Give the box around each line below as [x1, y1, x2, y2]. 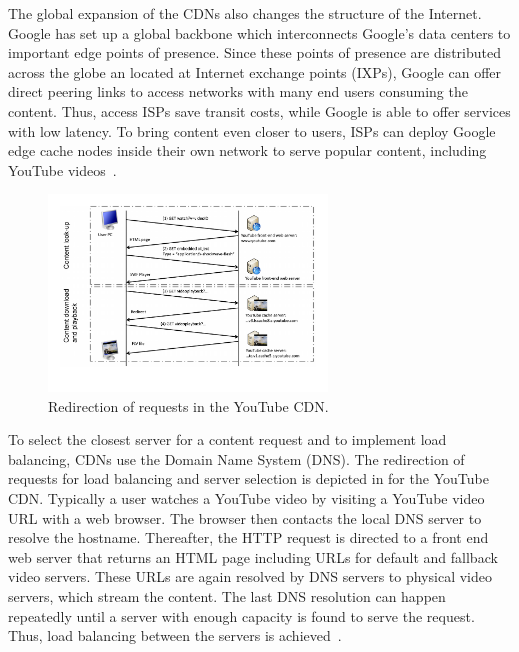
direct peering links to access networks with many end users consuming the [8, 81, 468, 102]
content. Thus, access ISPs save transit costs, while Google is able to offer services [8, 100, 511, 121]
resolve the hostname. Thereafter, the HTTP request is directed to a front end [8, 527, 489, 548]
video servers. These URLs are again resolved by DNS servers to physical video [8, 566, 492, 587]
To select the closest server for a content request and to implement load [8, 429, 447, 450]
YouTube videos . [8, 159, 117, 180]
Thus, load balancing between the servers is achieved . [8, 625, 342, 646]
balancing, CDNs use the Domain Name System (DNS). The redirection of [8, 448, 465, 469]
